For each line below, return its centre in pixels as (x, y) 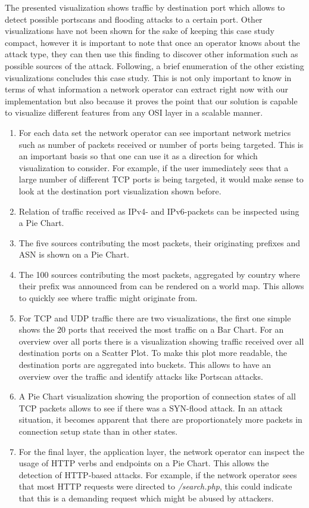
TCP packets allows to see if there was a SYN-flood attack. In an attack (151, 408)
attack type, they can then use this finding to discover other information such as (152, 54)
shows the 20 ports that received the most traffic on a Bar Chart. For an (151, 329)
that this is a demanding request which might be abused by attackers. (146, 498)
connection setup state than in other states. (98, 431)
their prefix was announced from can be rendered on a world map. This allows (161, 286)
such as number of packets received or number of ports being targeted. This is (161, 144)
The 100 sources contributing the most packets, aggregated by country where (159, 274)
